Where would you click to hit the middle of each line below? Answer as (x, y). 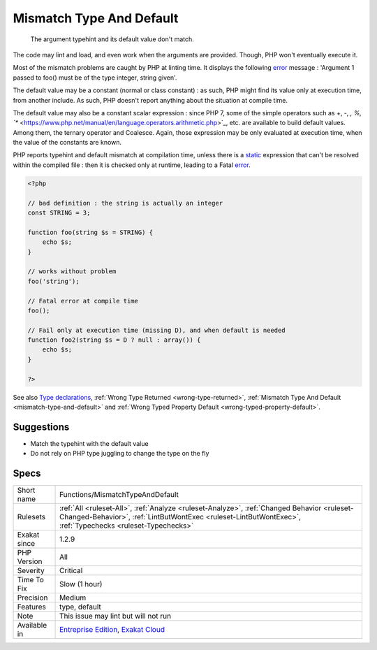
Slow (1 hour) (81, 584)
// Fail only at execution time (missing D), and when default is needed (156, 330)
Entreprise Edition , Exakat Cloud (112, 630)
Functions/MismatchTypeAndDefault (119, 495)
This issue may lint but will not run (115, 616)
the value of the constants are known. (67, 143)
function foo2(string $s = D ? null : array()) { (114, 340)
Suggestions (41, 427)
